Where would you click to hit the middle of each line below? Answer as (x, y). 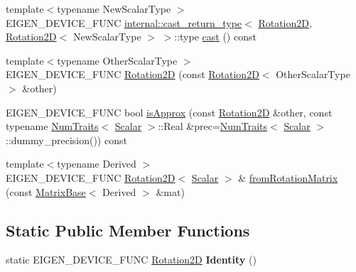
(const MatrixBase (46, 191)
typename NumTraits (52, 126)
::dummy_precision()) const (66, 140)
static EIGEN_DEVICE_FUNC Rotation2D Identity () (131, 260)
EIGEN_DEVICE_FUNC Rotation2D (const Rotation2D (133, 74)
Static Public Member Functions (128, 230)
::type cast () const (215, 37)
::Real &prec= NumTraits (213, 126)
